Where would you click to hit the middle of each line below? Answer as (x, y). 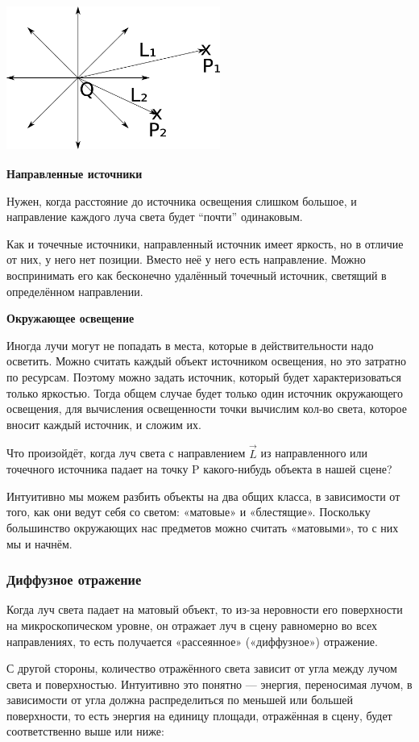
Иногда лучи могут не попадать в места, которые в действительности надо (190, 345)
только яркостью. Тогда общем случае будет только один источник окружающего (205, 392)
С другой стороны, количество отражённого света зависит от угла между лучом (202, 668)
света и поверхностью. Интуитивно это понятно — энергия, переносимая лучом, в (209, 684)
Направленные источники (75, 173)
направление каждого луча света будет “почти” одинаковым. (155, 217)
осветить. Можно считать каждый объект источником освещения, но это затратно (206, 361)
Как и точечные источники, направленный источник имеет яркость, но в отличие (205, 243)
